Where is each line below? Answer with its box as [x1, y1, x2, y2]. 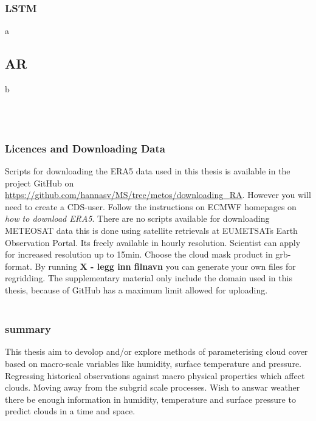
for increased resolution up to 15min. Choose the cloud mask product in [5, 248, 273, 261]
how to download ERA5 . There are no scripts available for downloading [5, 212, 270, 225]
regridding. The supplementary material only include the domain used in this [5, 272, 292, 284]
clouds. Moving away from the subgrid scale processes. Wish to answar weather [5, 381, 300, 394]
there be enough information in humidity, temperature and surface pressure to [5, 392, 296, 405]
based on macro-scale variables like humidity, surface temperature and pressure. [5, 357, 301, 369]
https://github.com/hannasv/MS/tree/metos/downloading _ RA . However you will [5, 188, 311, 201]
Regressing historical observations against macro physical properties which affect [5, 369, 305, 382]
